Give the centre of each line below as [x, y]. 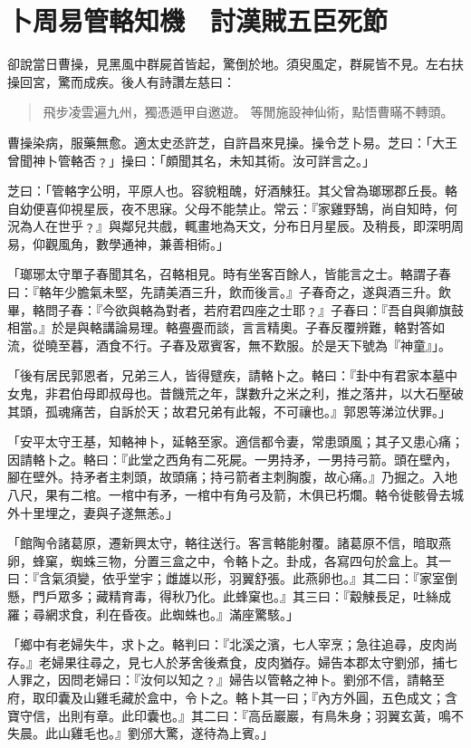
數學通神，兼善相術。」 [162, 243]
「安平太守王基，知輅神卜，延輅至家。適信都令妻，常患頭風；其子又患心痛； [235, 441]
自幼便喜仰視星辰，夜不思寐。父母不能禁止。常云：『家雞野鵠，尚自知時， [226, 208]
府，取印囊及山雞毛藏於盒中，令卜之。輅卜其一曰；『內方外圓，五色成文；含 [232, 697]
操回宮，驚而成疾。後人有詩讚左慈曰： [121, 81]
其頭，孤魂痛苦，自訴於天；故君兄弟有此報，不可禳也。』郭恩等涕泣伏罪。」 [229, 411]
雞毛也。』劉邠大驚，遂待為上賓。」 [172, 733]
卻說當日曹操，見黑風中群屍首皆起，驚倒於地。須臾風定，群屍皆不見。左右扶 [235, 64]
